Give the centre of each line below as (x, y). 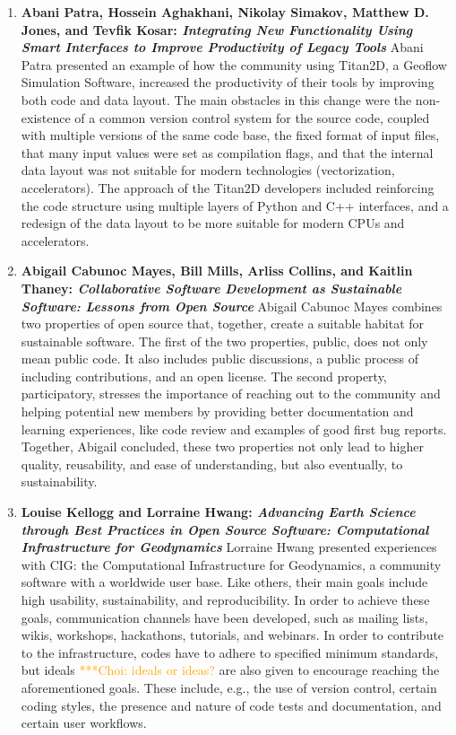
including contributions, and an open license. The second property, (204, 376)
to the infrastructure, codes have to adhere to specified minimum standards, (230, 652)
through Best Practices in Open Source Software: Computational (225, 529)
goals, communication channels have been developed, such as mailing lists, (224, 617)
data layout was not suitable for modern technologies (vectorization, (208, 170)
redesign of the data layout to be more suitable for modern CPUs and (213, 223)
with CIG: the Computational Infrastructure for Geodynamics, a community (231, 564)
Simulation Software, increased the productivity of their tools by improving (228, 82)
